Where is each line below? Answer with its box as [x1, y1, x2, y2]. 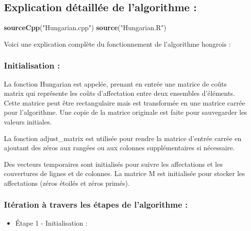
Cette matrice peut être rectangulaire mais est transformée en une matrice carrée [4, 97, 245, 107]
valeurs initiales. [4, 116, 52, 126]
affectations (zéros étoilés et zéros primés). [4, 178, 130, 188]
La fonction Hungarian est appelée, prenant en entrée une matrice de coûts [4, 78, 227, 89]
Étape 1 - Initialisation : [15, 217, 87, 228]
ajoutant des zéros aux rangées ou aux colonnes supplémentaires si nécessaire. [4, 142, 235, 153]
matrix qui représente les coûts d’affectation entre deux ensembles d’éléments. [4, 88, 235, 98]
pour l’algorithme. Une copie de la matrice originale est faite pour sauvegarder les [4, 107, 247, 117]
